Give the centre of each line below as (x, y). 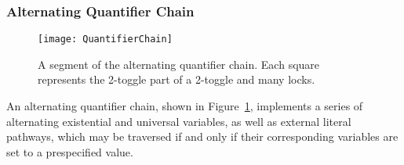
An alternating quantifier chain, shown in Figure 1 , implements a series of (185, 106)
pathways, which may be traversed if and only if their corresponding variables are (202, 136)
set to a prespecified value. (70, 151)
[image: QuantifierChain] (105, 39)
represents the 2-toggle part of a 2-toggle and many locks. (177, 79)
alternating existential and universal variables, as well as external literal (179, 121)
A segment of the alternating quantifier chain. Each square (179, 64)
